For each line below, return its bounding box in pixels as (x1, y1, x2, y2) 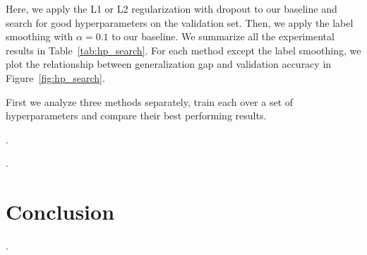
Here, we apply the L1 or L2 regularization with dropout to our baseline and (6, 1, 337, 16)
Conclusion (6, 197, 115, 226)
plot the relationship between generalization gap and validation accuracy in (6, 57, 332, 71)
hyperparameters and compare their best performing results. (6, 108, 267, 123)
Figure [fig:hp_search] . (6, 70, 105, 85)
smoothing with (6, 29, 73, 44)
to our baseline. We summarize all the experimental (112, 29, 335, 44)
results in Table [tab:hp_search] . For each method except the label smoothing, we (6, 42, 361, 57)
